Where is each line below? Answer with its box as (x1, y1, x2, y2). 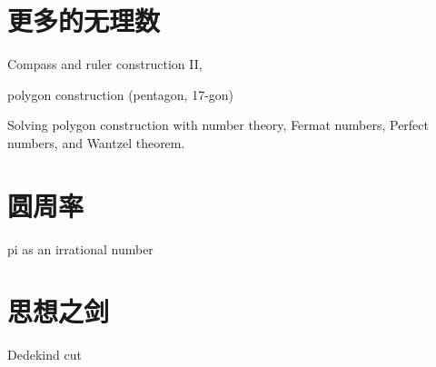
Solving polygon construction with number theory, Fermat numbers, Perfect (7, 115, 430, 134)
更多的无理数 (7, 2, 161, 39)
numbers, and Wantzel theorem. (7, 133, 185, 152)
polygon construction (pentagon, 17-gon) (7, 84, 234, 104)
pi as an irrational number (7, 239, 154, 258)
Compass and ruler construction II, (7, 55, 203, 74)
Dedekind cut (7, 345, 82, 364)
